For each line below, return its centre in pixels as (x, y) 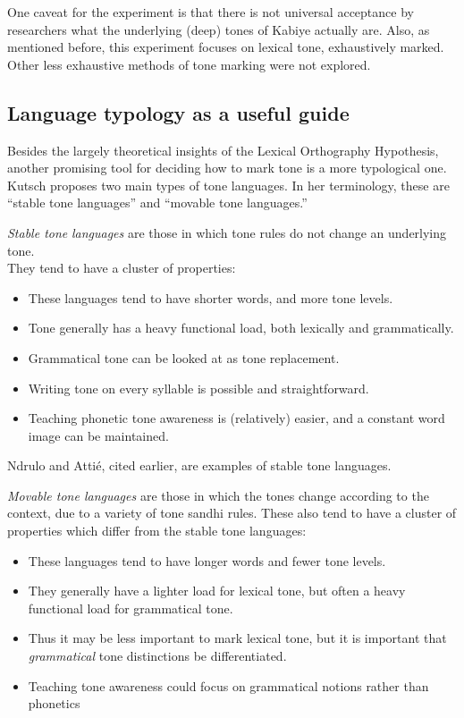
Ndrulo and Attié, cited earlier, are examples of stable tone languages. (199, 465)
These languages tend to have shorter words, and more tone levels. (211, 297)
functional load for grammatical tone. (131, 608)
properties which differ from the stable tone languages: (157, 531)
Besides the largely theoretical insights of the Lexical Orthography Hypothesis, (223, 150)
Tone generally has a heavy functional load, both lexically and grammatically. (241, 328)
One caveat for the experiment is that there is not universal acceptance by (211, 12)
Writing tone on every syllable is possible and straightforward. (198, 388)
